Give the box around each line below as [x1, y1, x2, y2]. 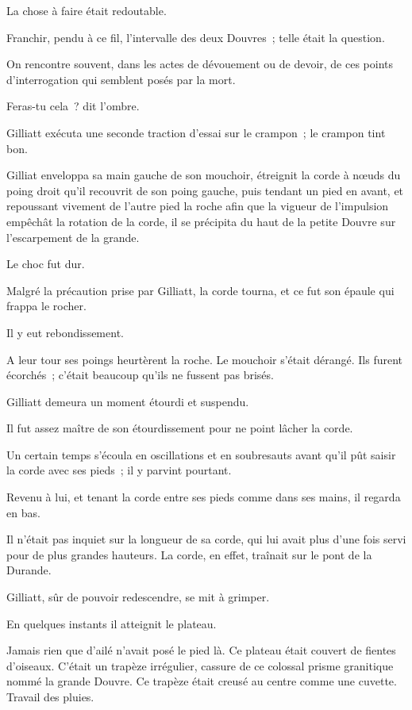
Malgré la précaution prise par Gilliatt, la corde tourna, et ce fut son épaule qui [6, 282, 395, 298]
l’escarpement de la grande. [6, 228, 140, 245]
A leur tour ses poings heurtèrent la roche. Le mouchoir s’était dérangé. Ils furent [6, 351, 403, 367]
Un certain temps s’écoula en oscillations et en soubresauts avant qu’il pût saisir [6, 446, 396, 462]
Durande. [6, 562, 52, 578]
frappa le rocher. [6, 297, 87, 314]
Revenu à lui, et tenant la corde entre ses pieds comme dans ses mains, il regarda [6, 489, 401, 505]
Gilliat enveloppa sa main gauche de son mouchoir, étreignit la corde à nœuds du [6, 167, 401, 183]
